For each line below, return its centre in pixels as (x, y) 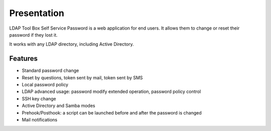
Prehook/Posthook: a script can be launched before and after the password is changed (112, 112)
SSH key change (39, 98)
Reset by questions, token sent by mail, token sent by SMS (82, 77)
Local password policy (45, 85)
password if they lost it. (33, 35)
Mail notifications (40, 119)
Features (23, 58)
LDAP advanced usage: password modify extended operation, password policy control (111, 92)
